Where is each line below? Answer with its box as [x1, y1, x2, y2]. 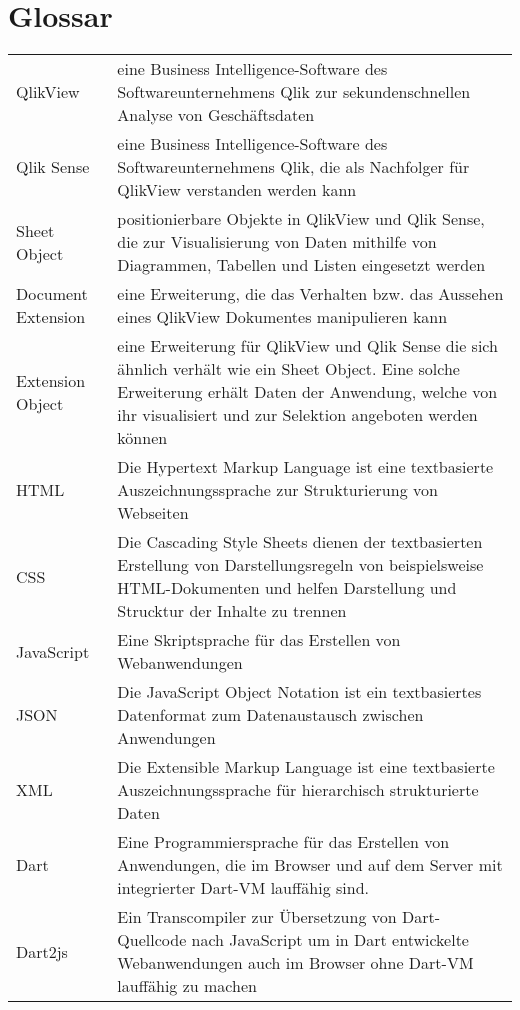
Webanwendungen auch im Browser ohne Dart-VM [117, 951, 474, 975]
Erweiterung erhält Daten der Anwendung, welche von [117, 380, 498, 404]
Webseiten [117, 501, 189, 525]
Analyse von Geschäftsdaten [117, 103, 315, 127]
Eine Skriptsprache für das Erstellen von [117, 628, 401, 652]
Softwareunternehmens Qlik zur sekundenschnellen [117, 80, 471, 104]
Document [16, 282, 88, 306]
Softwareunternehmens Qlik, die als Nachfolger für [117, 155, 470, 179]
